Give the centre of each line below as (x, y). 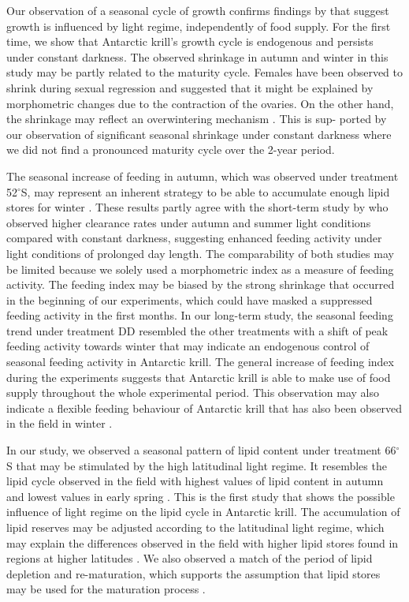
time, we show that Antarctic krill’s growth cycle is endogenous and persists (190, 41)
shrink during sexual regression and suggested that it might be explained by (190, 87)
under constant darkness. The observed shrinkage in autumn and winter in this (197, 56)
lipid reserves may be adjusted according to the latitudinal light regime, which (195, 527)
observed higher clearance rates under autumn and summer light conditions (189, 222)
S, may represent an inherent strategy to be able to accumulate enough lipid (205, 191)
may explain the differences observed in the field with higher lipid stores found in (203, 542)
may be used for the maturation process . (106, 589)
